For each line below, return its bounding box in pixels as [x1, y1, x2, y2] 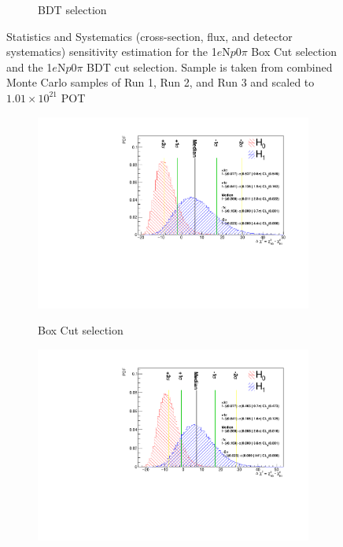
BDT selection [38, 2, 107, 17]
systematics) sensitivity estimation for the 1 [6, 43, 217, 60]
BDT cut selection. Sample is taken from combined [87, 58, 333, 75]
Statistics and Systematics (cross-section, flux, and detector [6, 28, 293, 44]
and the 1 [6, 58, 53, 75]
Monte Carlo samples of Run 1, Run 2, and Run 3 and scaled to [6, 74, 315, 91]
